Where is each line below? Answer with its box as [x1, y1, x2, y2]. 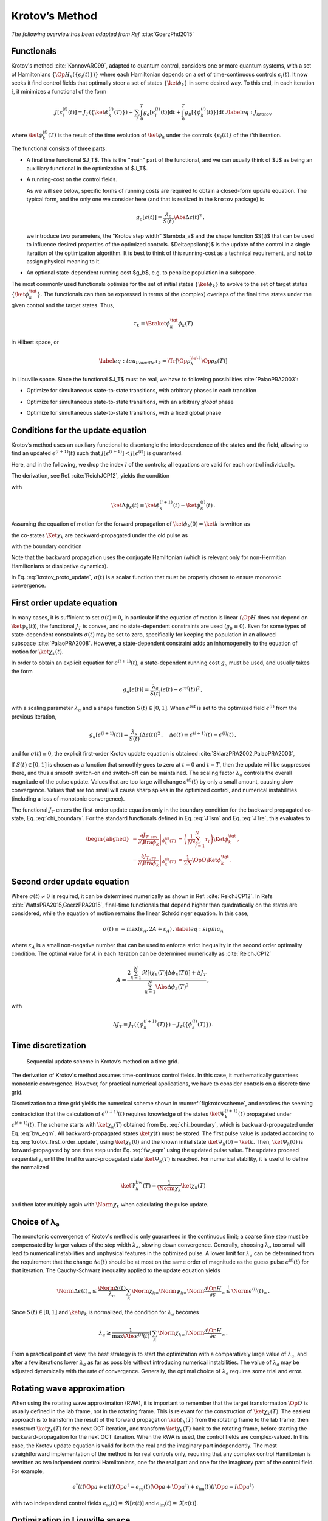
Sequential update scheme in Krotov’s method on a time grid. [26, 1057, 179, 1065]
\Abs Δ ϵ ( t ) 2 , [173, 213, 205, 221]
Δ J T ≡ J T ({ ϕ [112, 1021, 144, 1029]
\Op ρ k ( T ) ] [201, 357, 228, 366]
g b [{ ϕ [184, 108, 202, 117]
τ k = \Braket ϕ [133, 320, 170, 329]
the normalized [11, 1164, 49, 1171]
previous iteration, [11, 712, 57, 720]
